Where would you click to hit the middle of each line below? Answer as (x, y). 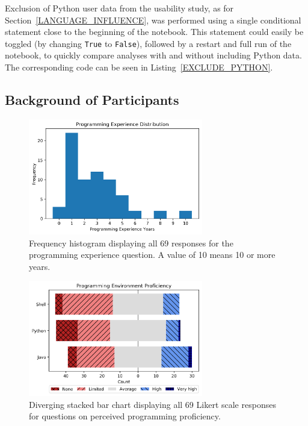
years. (40, 266)
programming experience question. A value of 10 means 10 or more (152, 255)
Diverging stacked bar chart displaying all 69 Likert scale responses (152, 404)
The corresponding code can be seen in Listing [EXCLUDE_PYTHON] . (139, 67)
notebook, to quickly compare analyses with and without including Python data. (153, 55)
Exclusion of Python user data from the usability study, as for (119, 8)
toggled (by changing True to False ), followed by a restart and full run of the (148, 43)
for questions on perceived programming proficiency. (125, 416)
